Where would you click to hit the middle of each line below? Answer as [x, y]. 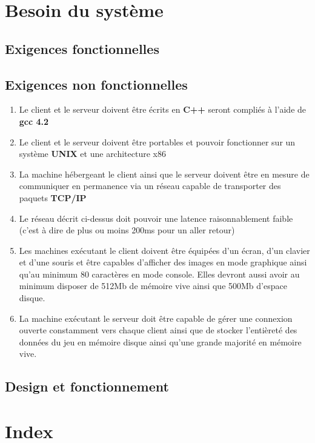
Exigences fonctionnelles [82, 48]
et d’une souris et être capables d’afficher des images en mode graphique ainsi [163, 262]
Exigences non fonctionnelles [96, 84]
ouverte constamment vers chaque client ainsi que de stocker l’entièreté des [158, 330]
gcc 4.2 [34, 121]
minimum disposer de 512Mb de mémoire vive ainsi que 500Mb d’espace [153, 286]
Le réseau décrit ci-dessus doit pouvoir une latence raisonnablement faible [156, 218]
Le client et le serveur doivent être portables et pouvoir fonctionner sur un [157, 142]
